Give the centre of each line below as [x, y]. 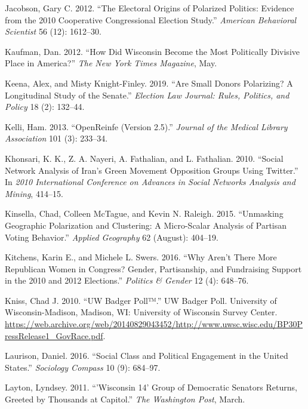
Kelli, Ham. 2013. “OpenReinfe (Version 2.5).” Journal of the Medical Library [146, 126]
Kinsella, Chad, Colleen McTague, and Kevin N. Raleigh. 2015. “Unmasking [144, 213]
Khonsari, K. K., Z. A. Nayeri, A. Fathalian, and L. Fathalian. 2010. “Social [144, 158]
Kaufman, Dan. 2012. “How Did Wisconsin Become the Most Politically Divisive [152, 51]
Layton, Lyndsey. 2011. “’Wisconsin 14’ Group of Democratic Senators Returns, [151, 387]
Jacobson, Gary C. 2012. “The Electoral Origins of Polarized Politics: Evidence [150, 8]
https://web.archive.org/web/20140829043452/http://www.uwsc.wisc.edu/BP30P [154, 324]
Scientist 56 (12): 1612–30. [53, 31]
